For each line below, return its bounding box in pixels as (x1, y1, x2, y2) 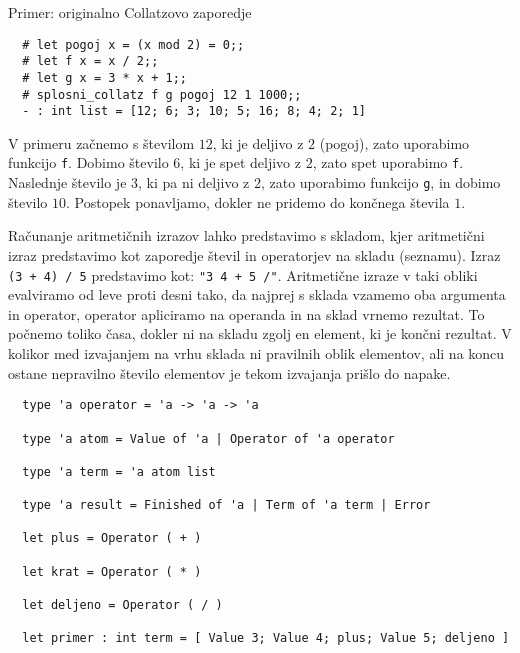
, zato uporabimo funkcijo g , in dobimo (260, 172, 501, 193)
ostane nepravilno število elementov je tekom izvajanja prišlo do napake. (8, 362, 451, 383)
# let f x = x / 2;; (22, 54, 159, 69)
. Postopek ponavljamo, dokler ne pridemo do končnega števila (66, 191, 450, 212)
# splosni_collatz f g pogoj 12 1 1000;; (22, 87, 302, 102)
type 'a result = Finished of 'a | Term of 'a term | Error (22, 498, 431, 513)
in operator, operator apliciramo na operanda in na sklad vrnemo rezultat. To (8, 303, 485, 324)
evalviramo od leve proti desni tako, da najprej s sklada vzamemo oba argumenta (8, 284, 506, 305)
